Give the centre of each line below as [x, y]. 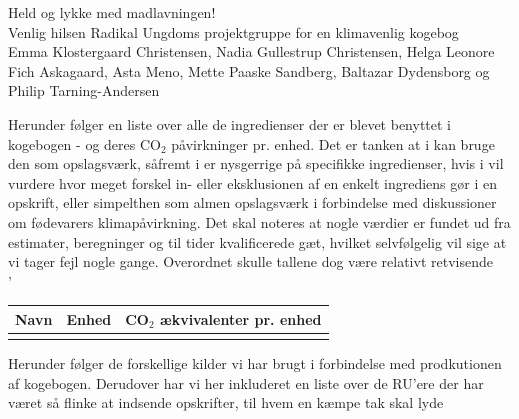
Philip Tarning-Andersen [84, 90]
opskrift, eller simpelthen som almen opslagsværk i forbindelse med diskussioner [252, 202]
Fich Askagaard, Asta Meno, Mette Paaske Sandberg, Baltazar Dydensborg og [249, 70]
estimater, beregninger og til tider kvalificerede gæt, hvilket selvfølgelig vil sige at [257, 241]
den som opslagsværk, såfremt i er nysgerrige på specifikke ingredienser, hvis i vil [256, 163]
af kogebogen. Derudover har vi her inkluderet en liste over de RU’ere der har [246, 382]
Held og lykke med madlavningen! [112, 12]
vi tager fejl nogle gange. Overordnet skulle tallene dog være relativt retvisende [250, 261]
